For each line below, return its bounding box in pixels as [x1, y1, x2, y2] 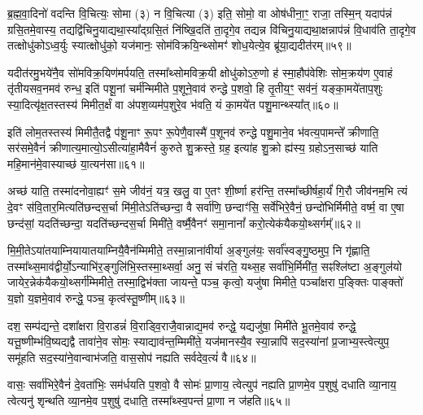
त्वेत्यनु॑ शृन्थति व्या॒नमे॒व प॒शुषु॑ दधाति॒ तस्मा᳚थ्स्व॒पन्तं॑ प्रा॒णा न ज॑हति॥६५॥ [7, 391, 290, 408]
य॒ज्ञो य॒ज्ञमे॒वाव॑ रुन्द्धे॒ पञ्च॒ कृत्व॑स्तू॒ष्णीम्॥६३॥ [7, 289, 185, 306]
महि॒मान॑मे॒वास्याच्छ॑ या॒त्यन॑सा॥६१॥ [7, 155, 145, 172]
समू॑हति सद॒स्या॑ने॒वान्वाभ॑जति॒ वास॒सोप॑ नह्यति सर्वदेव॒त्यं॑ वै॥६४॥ [7, 348, 256, 365]
